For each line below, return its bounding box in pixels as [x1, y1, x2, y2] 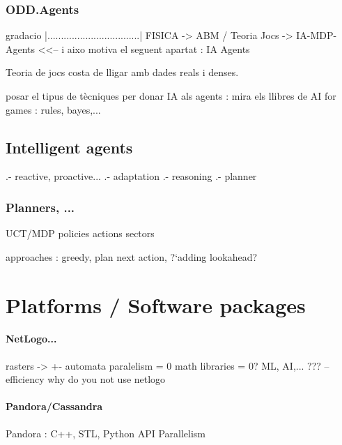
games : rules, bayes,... [6, 102, 101, 116]
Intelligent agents [6, 136, 133, 158]
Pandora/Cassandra [6, 399, 103, 414]
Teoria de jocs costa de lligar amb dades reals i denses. [6, 65, 239, 80]
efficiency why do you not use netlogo [6, 372, 166, 386]
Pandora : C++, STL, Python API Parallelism [6, 425, 205, 440]
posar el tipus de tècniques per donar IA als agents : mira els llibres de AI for [6, 89, 336, 103]
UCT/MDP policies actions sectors [6, 226, 155, 241]
